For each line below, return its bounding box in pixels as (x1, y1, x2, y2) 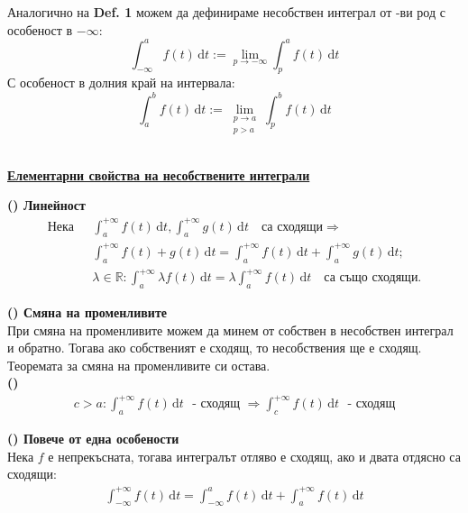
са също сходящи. (324, 271, 422, 285)
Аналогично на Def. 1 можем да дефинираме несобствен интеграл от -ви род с (7, 3, 445, 21)
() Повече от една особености (7, 429, 179, 448)
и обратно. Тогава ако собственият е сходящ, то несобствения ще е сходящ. (7, 338, 422, 357)
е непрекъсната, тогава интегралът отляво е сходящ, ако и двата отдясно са (48, 446, 461, 465)
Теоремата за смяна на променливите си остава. (7, 355, 271, 374)
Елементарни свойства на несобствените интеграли (7, 165, 310, 184)
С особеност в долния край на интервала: (7, 73, 235, 92)
